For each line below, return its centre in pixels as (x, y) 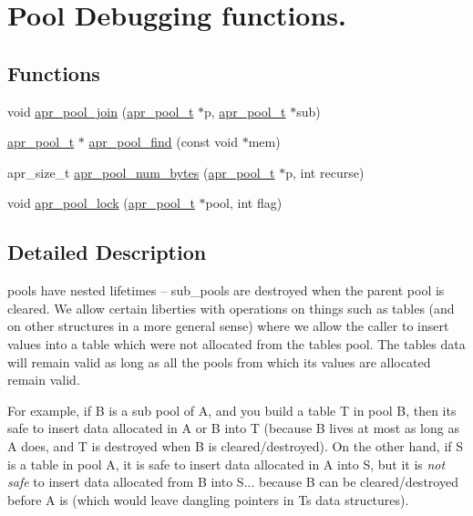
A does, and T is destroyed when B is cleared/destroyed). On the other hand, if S (236, 445)
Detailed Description (107, 252)
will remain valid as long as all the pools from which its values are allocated (219, 361)
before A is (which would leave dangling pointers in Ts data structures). (208, 499)
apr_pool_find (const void (164, 142)
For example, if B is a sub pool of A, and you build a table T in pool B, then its (232, 410)
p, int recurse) (325, 172)
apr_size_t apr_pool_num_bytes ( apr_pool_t (141, 172)
